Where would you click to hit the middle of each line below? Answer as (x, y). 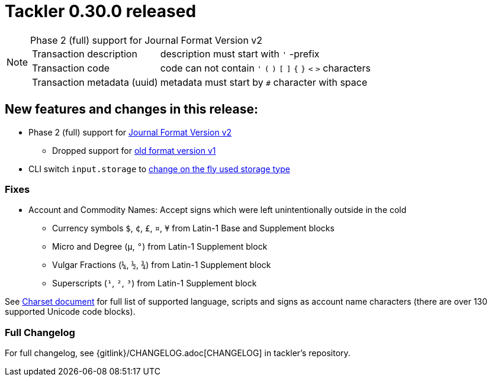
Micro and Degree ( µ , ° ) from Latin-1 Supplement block (160, 247)
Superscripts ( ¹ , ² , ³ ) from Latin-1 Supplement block (155, 283)
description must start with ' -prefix (240, 54)
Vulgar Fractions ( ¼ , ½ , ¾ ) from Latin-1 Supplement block (162, 265)
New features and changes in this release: (132, 109)
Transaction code (71, 68)
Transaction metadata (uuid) (95, 82)
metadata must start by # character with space (264, 82)
